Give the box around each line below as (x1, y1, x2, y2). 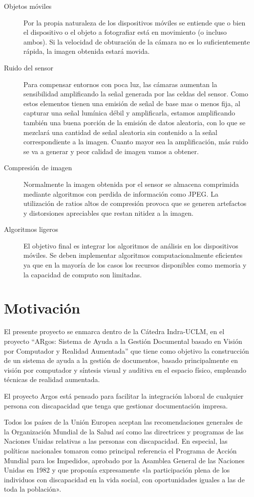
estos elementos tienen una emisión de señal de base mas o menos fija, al (23, 98, 240, 108)
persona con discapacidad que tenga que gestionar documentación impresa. (4, 400, 228, 410)
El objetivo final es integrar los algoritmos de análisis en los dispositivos (23, 240, 238, 250)
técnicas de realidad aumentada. (4, 374, 100, 384)
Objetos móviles (4, 1, 52, 11)
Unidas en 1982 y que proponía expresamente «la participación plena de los (4, 465, 230, 475)
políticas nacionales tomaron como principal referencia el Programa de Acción (4, 445, 237, 455)
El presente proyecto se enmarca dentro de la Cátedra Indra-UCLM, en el (4, 326, 225, 337)
